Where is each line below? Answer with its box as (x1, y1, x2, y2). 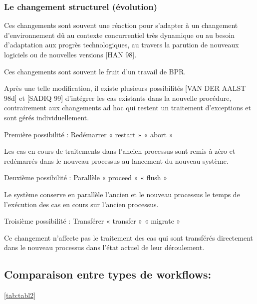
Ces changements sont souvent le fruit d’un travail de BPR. (4, 66, 186, 76)
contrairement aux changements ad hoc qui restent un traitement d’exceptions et (4, 102, 252, 113)
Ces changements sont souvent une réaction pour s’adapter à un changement (4, 20, 238, 30)
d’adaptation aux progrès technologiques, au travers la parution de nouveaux (4, 39, 239, 50)
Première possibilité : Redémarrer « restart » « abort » (4, 129, 173, 139)
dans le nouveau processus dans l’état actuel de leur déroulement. (4, 242, 205, 253)
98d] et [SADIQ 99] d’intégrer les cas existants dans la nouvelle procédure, (4, 92, 232, 103)
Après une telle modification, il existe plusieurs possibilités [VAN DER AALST (4, 83, 246, 93)
